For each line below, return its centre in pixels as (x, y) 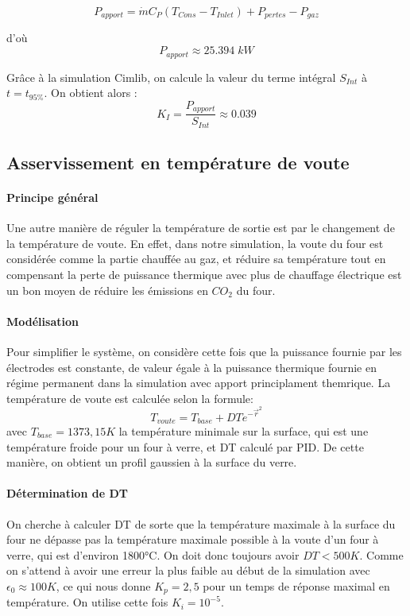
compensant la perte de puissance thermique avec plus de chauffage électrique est (204, 274)
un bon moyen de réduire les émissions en (107, 290)
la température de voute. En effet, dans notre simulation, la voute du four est (195, 243)
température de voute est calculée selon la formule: (130, 398)
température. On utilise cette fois (87, 602)
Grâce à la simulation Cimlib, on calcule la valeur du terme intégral (171, 77)
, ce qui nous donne (103, 585)
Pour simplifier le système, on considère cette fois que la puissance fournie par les (204, 351)
